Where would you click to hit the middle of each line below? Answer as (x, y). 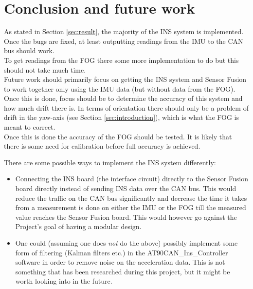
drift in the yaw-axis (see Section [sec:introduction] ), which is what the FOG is (121, 117)
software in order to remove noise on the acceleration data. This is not (120, 262)
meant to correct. (30, 127)
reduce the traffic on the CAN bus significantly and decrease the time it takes (131, 198)
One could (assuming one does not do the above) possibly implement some (126, 243)
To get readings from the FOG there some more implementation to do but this (121, 60)
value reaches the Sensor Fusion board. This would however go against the (126, 217)
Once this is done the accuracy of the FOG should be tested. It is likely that (118, 136)
